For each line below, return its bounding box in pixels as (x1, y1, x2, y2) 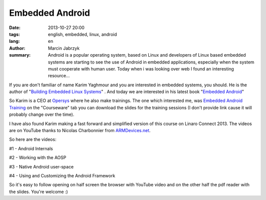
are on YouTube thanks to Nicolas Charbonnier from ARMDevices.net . (9, 128, 151, 133)
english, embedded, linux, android (48, 31, 117, 37)
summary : (9, 52, 31, 58)
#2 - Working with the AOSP (9, 155, 66, 161)
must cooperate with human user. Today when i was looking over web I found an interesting (48, 66, 234, 71)
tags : (9, 31, 20, 37)
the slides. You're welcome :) (9, 189, 68, 195)
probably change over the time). (9, 111, 74, 118)
